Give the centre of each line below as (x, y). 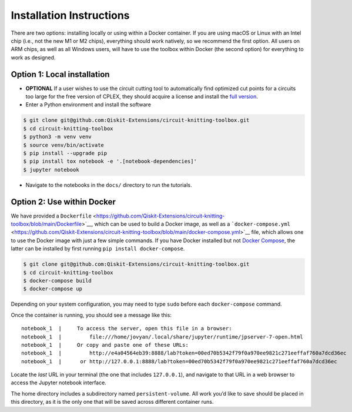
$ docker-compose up (53, 289)
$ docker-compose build (58, 280)
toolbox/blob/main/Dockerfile (46, 224)
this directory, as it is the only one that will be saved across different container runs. (112, 402)
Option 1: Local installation (60, 74)
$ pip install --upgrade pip (65, 153)
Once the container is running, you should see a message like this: (91, 315)
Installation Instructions (70, 15)
